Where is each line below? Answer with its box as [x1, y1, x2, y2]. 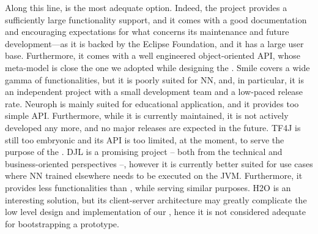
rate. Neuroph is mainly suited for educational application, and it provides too [5, 97, 299, 110]
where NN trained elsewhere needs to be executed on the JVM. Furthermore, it [5, 169, 303, 182]
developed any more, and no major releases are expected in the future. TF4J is [5, 121, 301, 134]
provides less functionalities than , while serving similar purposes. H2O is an [5, 181, 291, 194]
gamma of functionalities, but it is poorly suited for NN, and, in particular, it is [5, 73, 304, 86]
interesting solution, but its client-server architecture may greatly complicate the [5, 193, 307, 206]
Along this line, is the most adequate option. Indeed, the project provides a [5, 1, 287, 13]
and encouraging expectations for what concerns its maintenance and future [5, 25, 289, 38]
